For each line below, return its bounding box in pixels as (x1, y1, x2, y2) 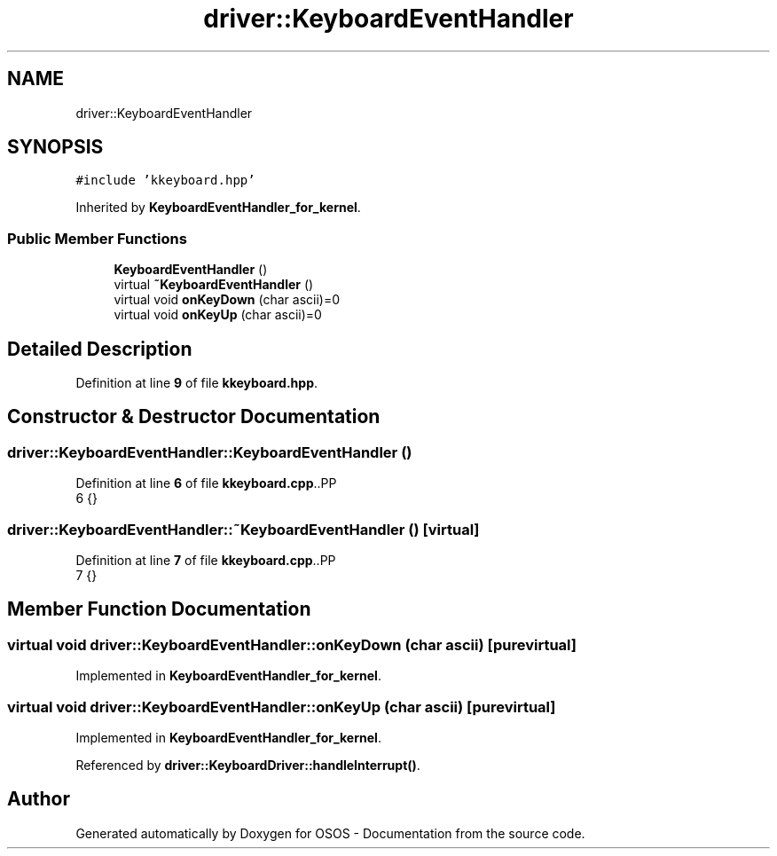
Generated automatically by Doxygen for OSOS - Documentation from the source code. (75, 825, 585, 841)
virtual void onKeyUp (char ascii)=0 (114, 307, 322, 323)
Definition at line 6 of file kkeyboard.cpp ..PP (75, 475, 337, 491)
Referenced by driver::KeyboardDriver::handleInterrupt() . (75, 757, 420, 773)
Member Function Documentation (7, 598, 311, 621)
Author (7, 788, 70, 811)
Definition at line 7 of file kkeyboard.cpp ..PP (75, 553, 336, 568)
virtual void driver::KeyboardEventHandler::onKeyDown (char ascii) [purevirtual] (7, 635, 577, 654)
